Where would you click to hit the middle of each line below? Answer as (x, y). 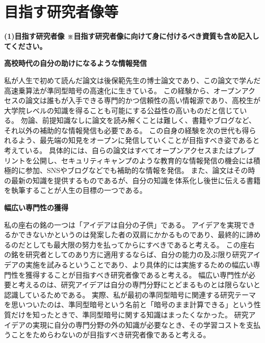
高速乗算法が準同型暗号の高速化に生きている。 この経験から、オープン (123, 90)
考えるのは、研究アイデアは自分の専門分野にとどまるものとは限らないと (139, 285)
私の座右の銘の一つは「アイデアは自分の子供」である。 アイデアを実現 (123, 224)
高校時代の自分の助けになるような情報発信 (75, 63)
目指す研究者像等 (61, 11)
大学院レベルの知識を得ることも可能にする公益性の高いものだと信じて (122, 110)
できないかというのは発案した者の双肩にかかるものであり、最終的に (132, 235)
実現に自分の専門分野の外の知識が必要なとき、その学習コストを (139, 324)
